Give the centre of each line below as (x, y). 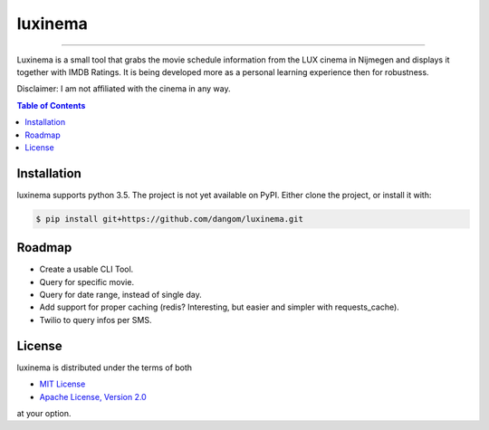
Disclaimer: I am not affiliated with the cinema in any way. (124, 89)
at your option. (44, 413)
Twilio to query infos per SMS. (96, 320)
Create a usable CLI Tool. (86, 269)
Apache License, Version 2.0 (93, 397)
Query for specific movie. (87, 282)
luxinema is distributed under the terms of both (105, 368)
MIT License (62, 384)
